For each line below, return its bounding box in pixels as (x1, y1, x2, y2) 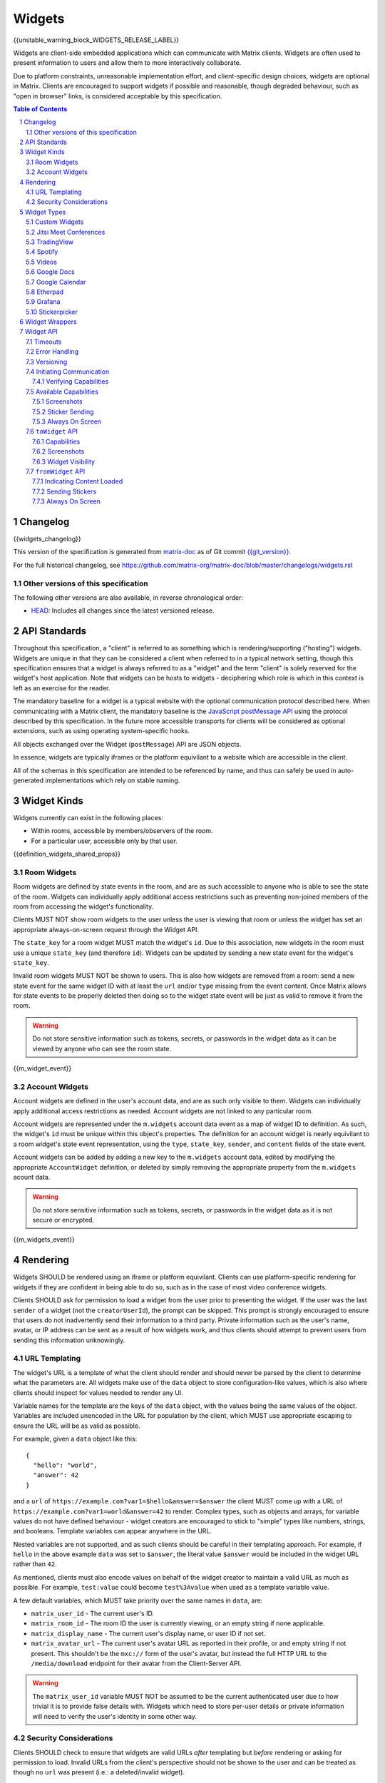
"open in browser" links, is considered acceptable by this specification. (13, 91, 222, 100)
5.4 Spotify (26, 247, 58, 256)
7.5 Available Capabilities (26, 387, 99, 396)
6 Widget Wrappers (19, 317, 78, 326)
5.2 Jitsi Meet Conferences (26, 228, 106, 236)
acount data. (13, 1173, 51, 1181)
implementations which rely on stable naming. (45, 776, 180, 785)
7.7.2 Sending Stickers (32, 487, 97, 496)
